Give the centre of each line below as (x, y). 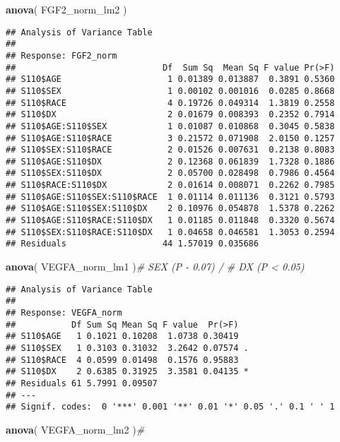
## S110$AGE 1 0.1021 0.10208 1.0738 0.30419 (122, 336)
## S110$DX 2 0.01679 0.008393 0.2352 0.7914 (170, 115)
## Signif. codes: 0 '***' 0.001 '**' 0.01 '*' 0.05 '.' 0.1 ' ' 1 (170, 407)
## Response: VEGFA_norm (64, 312)
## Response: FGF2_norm (61, 55)
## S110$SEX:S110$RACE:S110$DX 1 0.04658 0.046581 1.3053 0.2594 (170, 232)
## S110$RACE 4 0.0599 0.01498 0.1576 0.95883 (122, 360)
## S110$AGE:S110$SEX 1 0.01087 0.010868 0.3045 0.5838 (170, 126)
